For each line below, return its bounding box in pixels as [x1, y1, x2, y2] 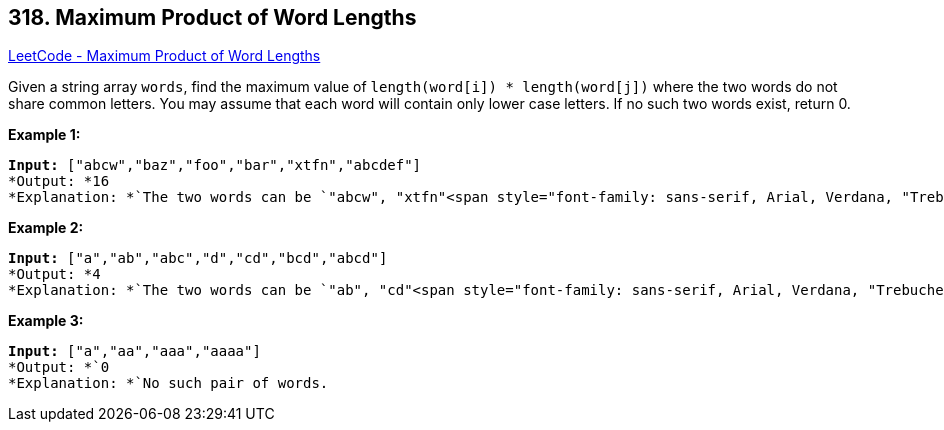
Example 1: [8, 126, 81, 144]
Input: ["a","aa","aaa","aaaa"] [8, 343, 261, 360]
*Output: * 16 [8, 173, 110, 190]
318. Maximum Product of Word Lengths [8, 5, 417, 30]
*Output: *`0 [8, 359, 110, 376]
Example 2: [8, 219, 84, 237]
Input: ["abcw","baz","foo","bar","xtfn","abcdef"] [8, 157, 422, 174]
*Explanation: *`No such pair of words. [8, 375, 329, 392]
